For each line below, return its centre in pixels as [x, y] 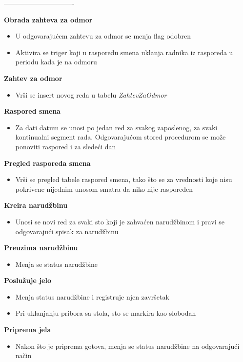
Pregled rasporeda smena [47, 163]
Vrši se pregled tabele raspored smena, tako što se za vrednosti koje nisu [124, 179]
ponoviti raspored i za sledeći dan [66, 146]
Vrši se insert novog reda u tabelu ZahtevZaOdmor [91, 94]
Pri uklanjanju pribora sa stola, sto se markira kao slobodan [106, 313]
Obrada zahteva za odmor [48, 19]
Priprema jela [28, 330]
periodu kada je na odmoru [56, 62]
